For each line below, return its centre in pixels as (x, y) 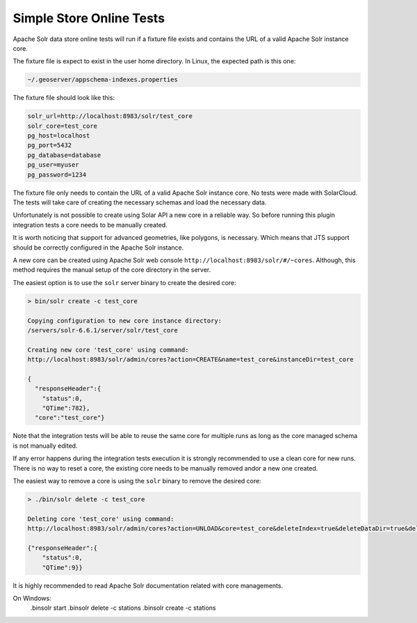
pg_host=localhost (59, 136)
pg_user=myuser (53, 165)
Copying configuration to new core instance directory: (125, 321)
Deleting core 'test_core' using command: (101, 519)
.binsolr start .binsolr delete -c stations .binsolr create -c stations (123, 608)
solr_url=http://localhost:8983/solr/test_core (110, 116)
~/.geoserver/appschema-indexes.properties (103, 80)
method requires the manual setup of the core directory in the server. (112, 270)
